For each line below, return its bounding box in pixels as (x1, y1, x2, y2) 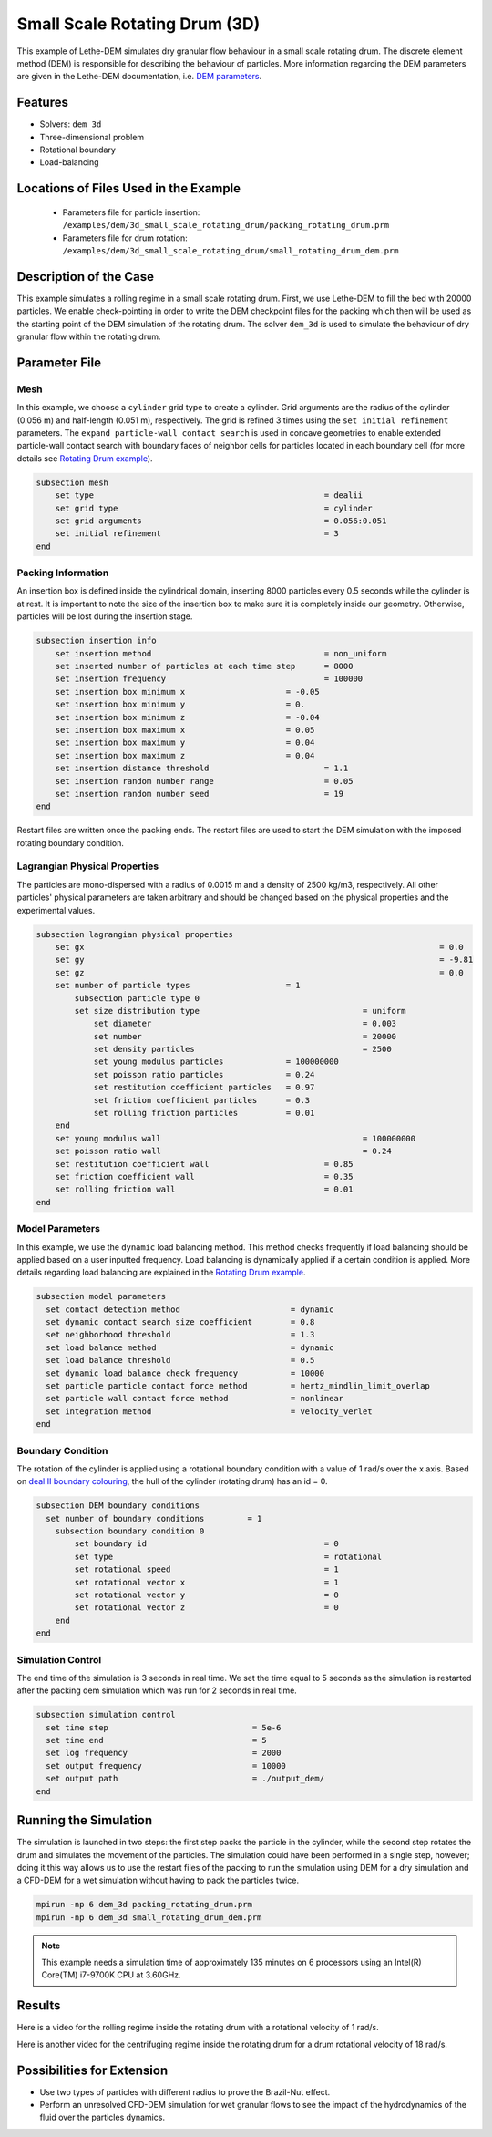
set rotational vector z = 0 (74, 1603, 339, 1613)
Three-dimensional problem (39, 131, 145, 142)
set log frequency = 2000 (46, 1748, 282, 1759)
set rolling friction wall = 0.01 (55, 1184, 354, 1194)
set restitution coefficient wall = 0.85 (55, 1159, 354, 1169)
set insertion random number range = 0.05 (55, 776, 354, 786)
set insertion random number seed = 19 (55, 789, 344, 799)
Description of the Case (16, 269, 155, 284)
